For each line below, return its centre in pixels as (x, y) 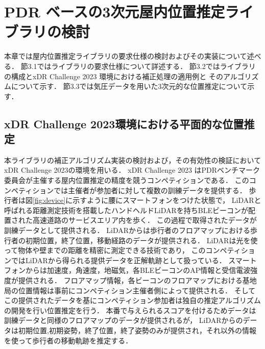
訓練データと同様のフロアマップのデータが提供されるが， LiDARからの (124, 320)
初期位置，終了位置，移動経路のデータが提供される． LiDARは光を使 (141, 240)
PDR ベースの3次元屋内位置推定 (115, 11)
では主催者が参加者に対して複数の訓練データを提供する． (150, 190)
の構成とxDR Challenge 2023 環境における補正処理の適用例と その (114, 76)
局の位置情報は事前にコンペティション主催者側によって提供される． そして (130, 290)
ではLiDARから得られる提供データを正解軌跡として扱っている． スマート (134, 260)
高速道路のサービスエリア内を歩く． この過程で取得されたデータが (144, 220)
